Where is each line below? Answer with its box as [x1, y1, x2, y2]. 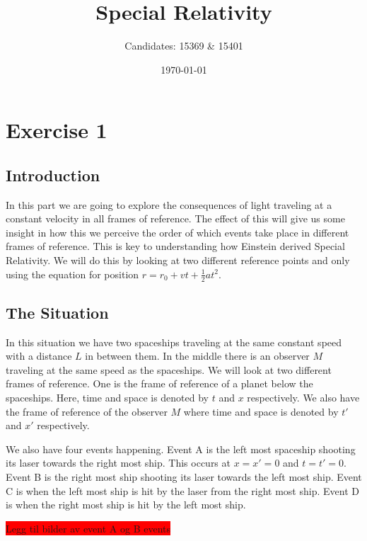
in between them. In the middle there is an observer [85, 348, 310, 363]
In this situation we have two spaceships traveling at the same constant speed [6, 334, 342, 349]
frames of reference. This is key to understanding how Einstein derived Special [6, 239, 345, 254]
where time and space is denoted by [183, 404, 339, 418]
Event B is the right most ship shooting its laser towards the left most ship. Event [6, 469, 362, 484]
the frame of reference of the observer [6, 404, 168, 418]
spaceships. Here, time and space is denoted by [6, 390, 209, 405]
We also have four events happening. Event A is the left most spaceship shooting [6, 441, 356, 456]
